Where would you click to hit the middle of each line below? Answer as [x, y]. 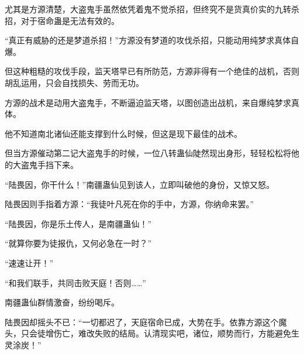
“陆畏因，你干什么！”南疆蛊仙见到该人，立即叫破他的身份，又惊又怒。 [140, 184]
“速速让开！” [29, 262]
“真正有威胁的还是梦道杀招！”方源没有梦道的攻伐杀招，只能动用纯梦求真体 [148, 40]
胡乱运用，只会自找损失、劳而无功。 [74, 82]
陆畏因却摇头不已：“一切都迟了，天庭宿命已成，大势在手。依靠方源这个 [142, 322]
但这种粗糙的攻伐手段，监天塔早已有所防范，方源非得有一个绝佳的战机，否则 [152, 71]
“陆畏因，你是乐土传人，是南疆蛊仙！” [78, 223]
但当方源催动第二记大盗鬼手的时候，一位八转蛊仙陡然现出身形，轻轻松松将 [148, 153]
